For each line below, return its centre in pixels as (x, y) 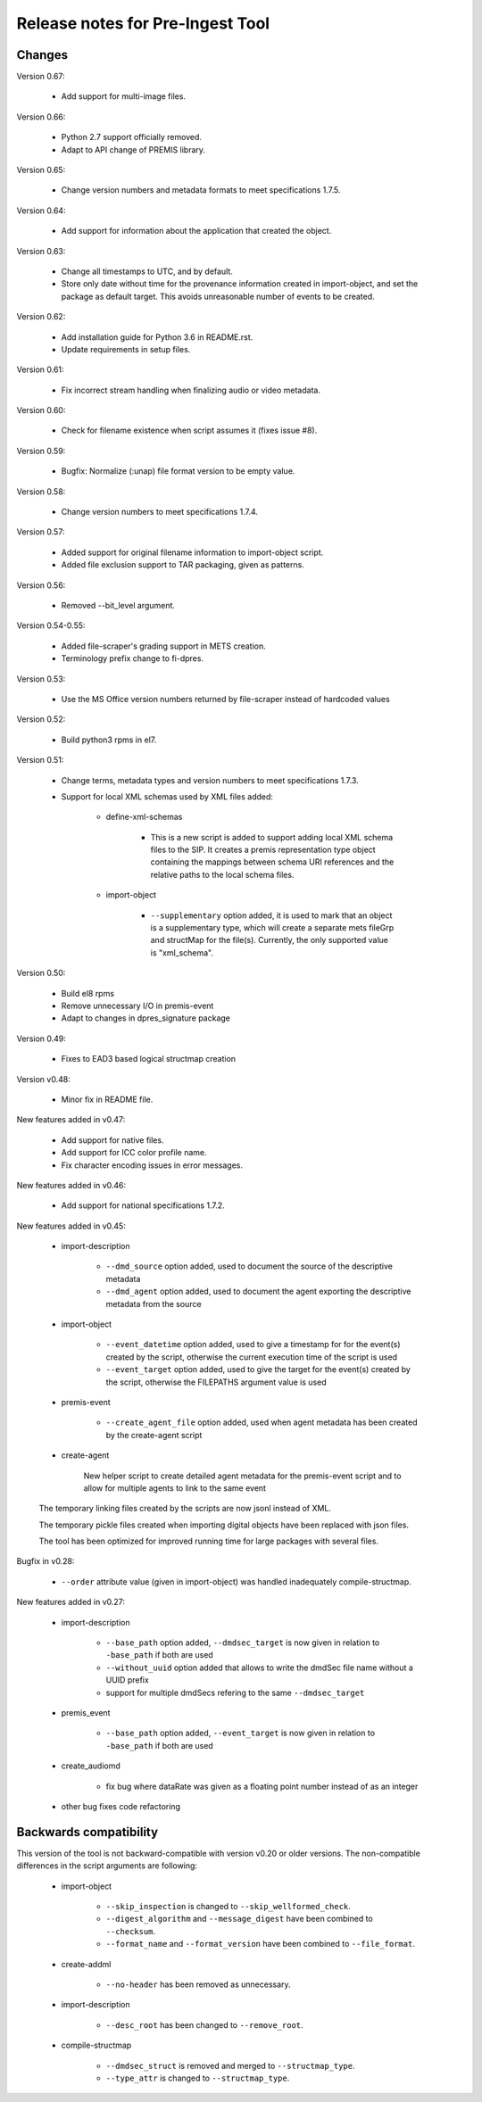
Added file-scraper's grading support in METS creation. (164, 646)
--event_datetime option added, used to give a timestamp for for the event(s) (253, 1345)
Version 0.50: (41, 973)
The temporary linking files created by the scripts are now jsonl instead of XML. (185, 1509)
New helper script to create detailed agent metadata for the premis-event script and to (242, 1476)
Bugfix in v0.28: (46, 1561)
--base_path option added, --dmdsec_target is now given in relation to (243, 1643)
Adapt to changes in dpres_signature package (146, 1018)
